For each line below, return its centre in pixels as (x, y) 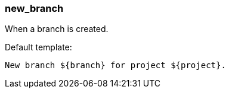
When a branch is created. (57, 29)
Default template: (38, 47)
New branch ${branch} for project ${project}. (115, 65)
